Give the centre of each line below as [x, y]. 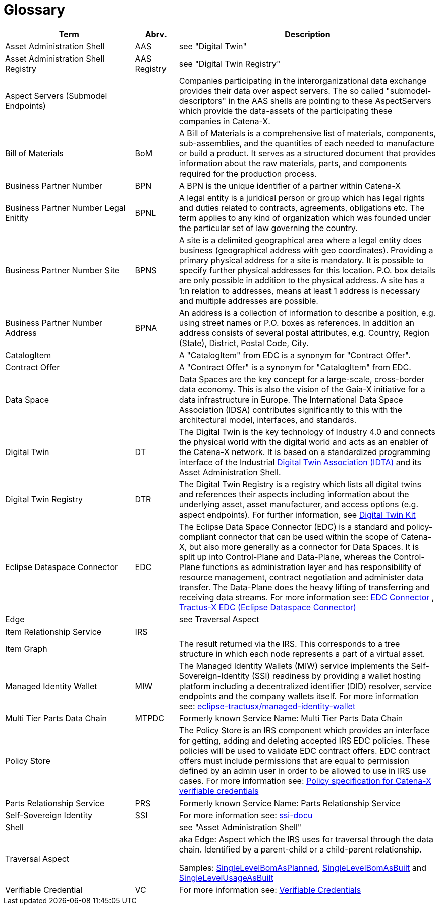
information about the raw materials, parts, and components [293, 163]
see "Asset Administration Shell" [240, 827]
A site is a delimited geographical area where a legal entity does [300, 240]
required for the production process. [248, 173]
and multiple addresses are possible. [249, 300]
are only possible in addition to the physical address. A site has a [302, 280]
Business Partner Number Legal [65, 208]
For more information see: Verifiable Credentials [270, 890]
